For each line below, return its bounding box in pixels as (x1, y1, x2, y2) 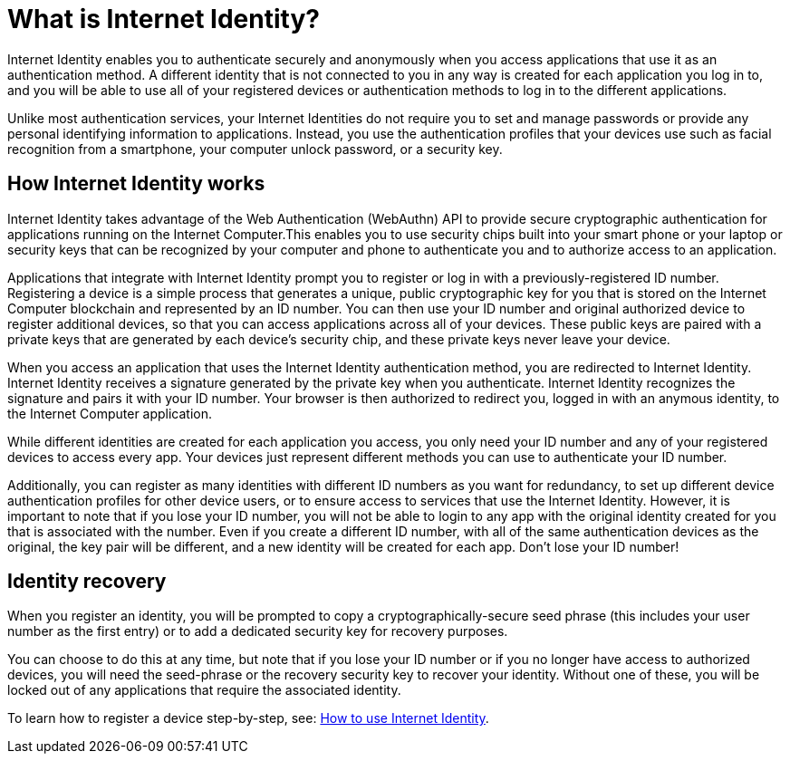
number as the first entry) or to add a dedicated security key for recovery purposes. (7, 623, 508, 640)
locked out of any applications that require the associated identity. (7, 682, 401, 698)
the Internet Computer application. (7, 405, 213, 421)
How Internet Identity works (7, 172, 265, 196)
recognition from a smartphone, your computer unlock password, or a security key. (7, 140, 503, 157)
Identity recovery (7, 570, 167, 593)
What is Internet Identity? (7, 4, 320, 34)
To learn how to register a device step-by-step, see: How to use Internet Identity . (7, 710, 489, 727)
